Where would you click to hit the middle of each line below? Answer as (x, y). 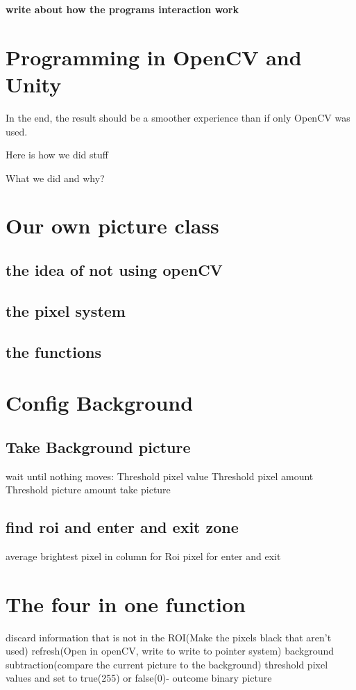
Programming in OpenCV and (154, 57)
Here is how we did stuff (57, 155)
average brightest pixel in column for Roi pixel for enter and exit (143, 556)
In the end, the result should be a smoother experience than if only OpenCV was (178, 117)
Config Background (100, 403)
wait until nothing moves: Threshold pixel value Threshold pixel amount (160, 476)
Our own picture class (112, 225)
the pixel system (66, 310)
